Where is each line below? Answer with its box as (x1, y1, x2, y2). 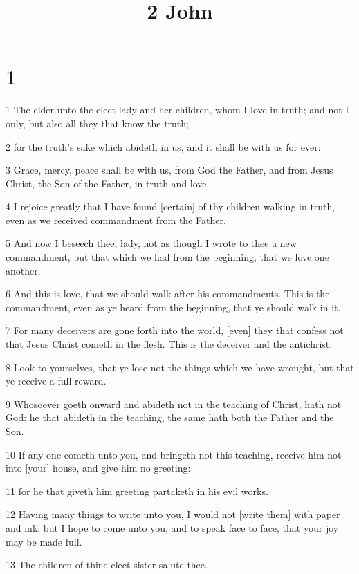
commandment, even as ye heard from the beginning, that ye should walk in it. (6, 299, 341, 314)
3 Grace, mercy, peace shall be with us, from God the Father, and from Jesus (6, 163, 333, 177)
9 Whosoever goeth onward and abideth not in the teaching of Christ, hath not (6, 396, 342, 411)
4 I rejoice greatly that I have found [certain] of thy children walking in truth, (6, 199, 335, 214)
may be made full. (6, 534, 82, 548)
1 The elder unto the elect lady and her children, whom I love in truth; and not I (6, 102, 349, 117)
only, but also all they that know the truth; (6, 115, 189, 130)
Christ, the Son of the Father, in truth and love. (6, 176, 210, 190)
